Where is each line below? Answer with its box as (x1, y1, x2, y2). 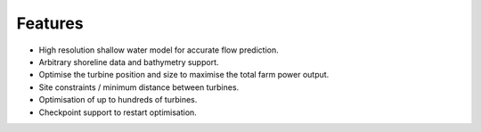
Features (16, 13, 84, 33)
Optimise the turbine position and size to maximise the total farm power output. (38, 70, 330, 80)
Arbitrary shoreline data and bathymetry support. (38, 56, 219, 67)
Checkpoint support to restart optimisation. (38, 107, 198, 118)
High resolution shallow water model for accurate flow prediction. (38, 45, 280, 55)
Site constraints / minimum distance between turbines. (38, 81, 240, 93)
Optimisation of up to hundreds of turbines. (38, 95, 198, 105)
